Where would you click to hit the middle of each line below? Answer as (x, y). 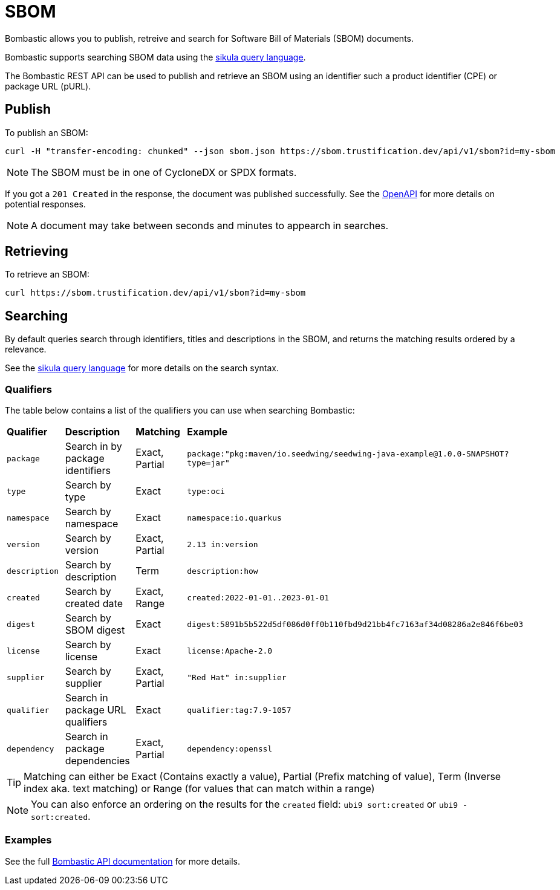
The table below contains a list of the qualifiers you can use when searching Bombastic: (180, 411)
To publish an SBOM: (47, 132)
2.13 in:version (223, 544)
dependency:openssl (230, 749)
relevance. (26, 349)
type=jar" (208, 463)
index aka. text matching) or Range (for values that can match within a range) (199, 789)
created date (94, 604)
